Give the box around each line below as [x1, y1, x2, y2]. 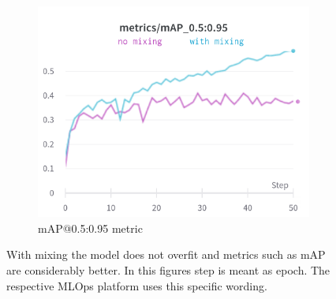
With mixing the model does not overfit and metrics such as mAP [6, 246, 326, 263]
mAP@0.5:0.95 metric [38, 219, 143, 236]
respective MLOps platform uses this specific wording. [6, 277, 267, 293]
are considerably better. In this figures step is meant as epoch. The [6, 261, 330, 278]
